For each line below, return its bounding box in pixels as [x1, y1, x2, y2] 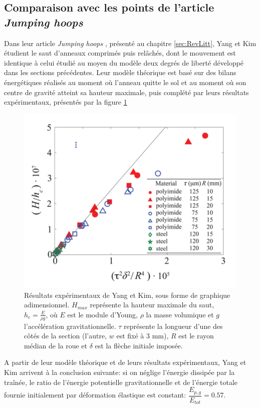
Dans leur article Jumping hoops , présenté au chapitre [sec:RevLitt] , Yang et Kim [4, 38, 256, 48]
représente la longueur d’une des [124, 320, 223, 331]
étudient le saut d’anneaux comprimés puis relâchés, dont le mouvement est [4, 48, 236, 58]
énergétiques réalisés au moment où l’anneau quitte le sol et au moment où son [4, 77, 246, 87]
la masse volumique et [146, 309, 214, 319]
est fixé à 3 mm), [116, 330, 169, 341]
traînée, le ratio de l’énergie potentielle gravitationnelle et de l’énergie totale [4, 376, 238, 387]
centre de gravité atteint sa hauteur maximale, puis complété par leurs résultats [4, 87, 249, 97]
